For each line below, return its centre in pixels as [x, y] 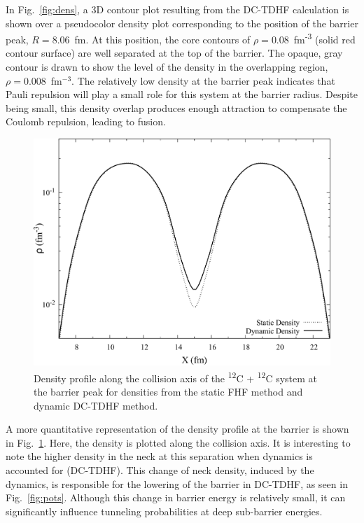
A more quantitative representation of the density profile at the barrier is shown [177, 429]
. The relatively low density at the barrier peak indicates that [203, 80]
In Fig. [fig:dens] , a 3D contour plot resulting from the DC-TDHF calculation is [177, 9]
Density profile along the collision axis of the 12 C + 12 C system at [176, 377]
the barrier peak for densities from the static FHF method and [168, 391]
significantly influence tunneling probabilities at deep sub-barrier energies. [164, 511]
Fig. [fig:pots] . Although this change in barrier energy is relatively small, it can [176, 497]
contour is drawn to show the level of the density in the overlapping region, [167, 67]
